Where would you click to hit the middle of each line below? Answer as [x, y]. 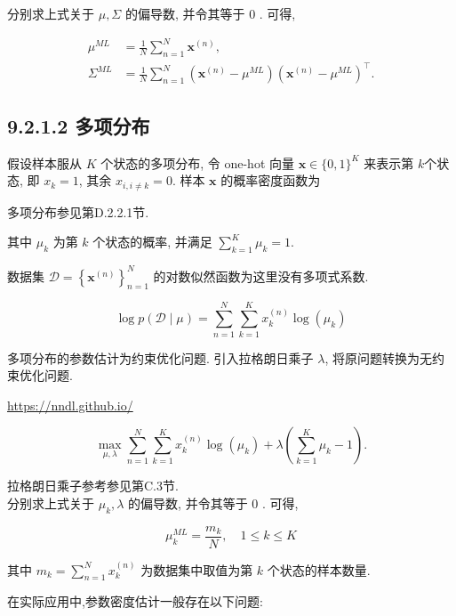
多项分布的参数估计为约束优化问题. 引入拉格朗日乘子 [160, 357]
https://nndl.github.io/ [70, 405]
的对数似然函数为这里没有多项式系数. [261, 276]
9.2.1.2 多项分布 [79, 125]
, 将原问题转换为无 [378, 357]
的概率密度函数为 [271, 180]
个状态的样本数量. [319, 569]
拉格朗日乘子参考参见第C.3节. [93, 486]
